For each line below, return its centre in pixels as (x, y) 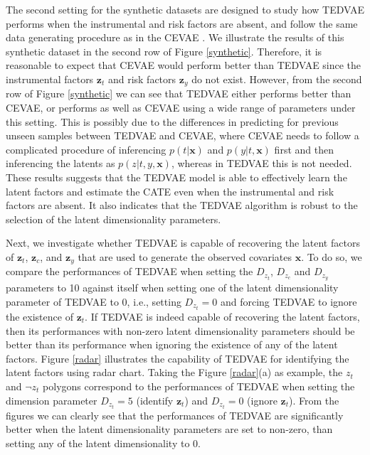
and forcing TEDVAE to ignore (289, 301)
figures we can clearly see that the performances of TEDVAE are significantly (175, 415)
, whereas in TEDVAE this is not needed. (261, 163)
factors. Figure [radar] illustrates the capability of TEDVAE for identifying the (178, 358)
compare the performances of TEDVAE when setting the (129, 271)
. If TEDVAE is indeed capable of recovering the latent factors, (222, 316)
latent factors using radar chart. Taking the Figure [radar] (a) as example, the (174, 372)
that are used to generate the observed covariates (185, 256)
